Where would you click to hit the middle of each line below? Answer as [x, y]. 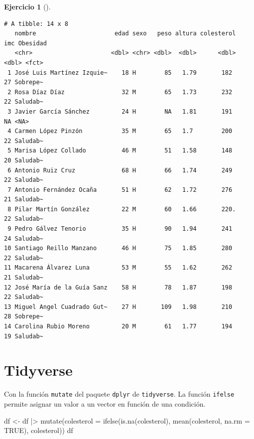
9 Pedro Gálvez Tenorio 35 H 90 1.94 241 [120, 229]
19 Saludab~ [24, 336]
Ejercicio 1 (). [27, 6]
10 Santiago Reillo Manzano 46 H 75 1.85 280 [118, 248]
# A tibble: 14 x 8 [36, 24]
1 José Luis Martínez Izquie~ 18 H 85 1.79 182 [120, 73]
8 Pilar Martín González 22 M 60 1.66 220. [122, 209]
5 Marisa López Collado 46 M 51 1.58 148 [120, 151]
